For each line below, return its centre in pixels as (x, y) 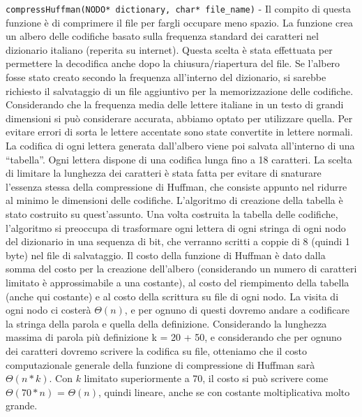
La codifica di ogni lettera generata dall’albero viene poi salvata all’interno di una (180, 145)
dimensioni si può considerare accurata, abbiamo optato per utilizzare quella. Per (179, 118)
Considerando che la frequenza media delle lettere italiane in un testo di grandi (175, 104)
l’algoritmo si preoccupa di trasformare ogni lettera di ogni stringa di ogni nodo (176, 227)
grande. (22, 405)
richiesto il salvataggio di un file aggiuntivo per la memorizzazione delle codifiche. (180, 90)
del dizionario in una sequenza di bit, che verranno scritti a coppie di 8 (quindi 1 (178, 241)
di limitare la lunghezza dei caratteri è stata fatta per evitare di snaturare (164, 173)
